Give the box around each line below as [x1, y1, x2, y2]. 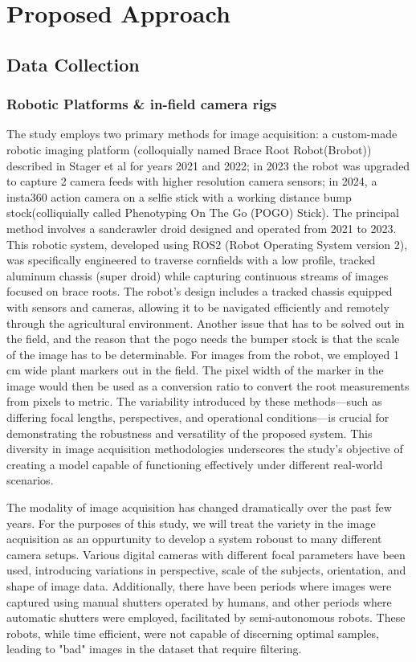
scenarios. [6, 472, 54, 488]
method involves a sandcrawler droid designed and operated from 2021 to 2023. [6, 219, 397, 236]
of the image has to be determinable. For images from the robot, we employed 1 [6, 345, 399, 362]
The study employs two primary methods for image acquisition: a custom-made [6, 125, 398, 142]
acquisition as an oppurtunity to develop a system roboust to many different [6, 530, 382, 547]
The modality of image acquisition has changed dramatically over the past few [6, 499, 392, 516]
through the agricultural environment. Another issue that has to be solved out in [6, 314, 405, 331]
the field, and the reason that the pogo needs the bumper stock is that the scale [6, 330, 400, 347]
